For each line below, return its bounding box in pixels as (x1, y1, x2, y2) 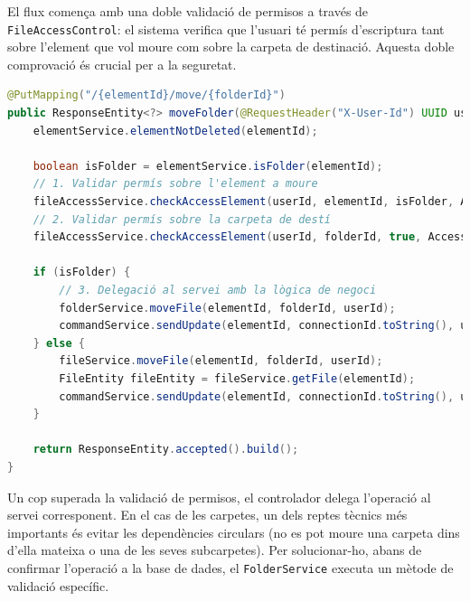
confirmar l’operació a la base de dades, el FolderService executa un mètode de (7, 558, 454, 577)
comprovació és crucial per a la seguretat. (7, 54, 237, 73)
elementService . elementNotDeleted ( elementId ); (33, 124, 318, 137)
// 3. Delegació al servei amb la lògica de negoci (59, 283, 377, 296)
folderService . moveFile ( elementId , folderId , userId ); (59, 301, 396, 315)
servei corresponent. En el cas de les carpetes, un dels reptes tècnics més (7, 505, 408, 524)
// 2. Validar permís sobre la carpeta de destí (33, 212, 331, 226)
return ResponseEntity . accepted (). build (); (33, 443, 299, 456)
